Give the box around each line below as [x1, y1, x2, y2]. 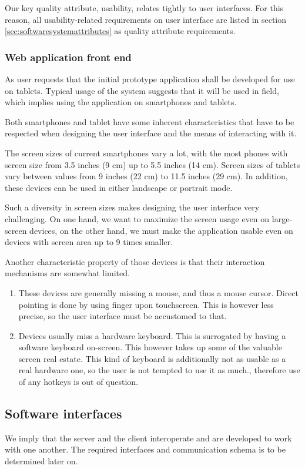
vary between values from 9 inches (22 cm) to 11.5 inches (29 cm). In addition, [5, 170, 288, 182]
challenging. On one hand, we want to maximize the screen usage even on [5, 212, 270, 225]
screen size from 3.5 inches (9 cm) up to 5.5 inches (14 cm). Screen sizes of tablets [5, 158, 300, 170]
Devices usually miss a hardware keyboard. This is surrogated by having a [18, 329, 286, 341]
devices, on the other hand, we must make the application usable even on [29, 224, 293, 236]
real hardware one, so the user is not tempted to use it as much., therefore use [18, 364, 300, 376]
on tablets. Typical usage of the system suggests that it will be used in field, [5, 84, 279, 96]
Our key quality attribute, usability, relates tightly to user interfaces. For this [5, 2, 284, 14]
